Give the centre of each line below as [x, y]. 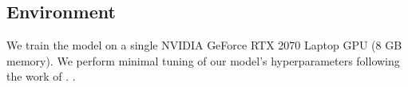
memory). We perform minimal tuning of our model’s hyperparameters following [203, 60]
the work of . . [41, 76]
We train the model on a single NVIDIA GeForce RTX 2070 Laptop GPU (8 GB [204, 45]
